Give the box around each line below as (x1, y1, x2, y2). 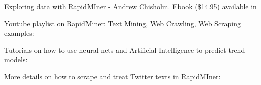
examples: (4, 28, 34, 38)
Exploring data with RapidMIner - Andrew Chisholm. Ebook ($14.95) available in (4, 1, 257, 11)
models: (4, 54, 28, 65)
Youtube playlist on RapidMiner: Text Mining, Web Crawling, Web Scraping (4, 18, 241, 28)
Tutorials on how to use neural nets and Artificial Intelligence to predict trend (4, 44, 245, 55)
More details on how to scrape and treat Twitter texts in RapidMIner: (4, 71, 221, 81)
